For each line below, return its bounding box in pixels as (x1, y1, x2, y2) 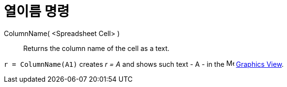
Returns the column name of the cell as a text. (23, 44, 170, 52)
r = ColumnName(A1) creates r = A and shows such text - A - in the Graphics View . (4, 60, 284, 68)
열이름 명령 (4, 3, 70, 20)
